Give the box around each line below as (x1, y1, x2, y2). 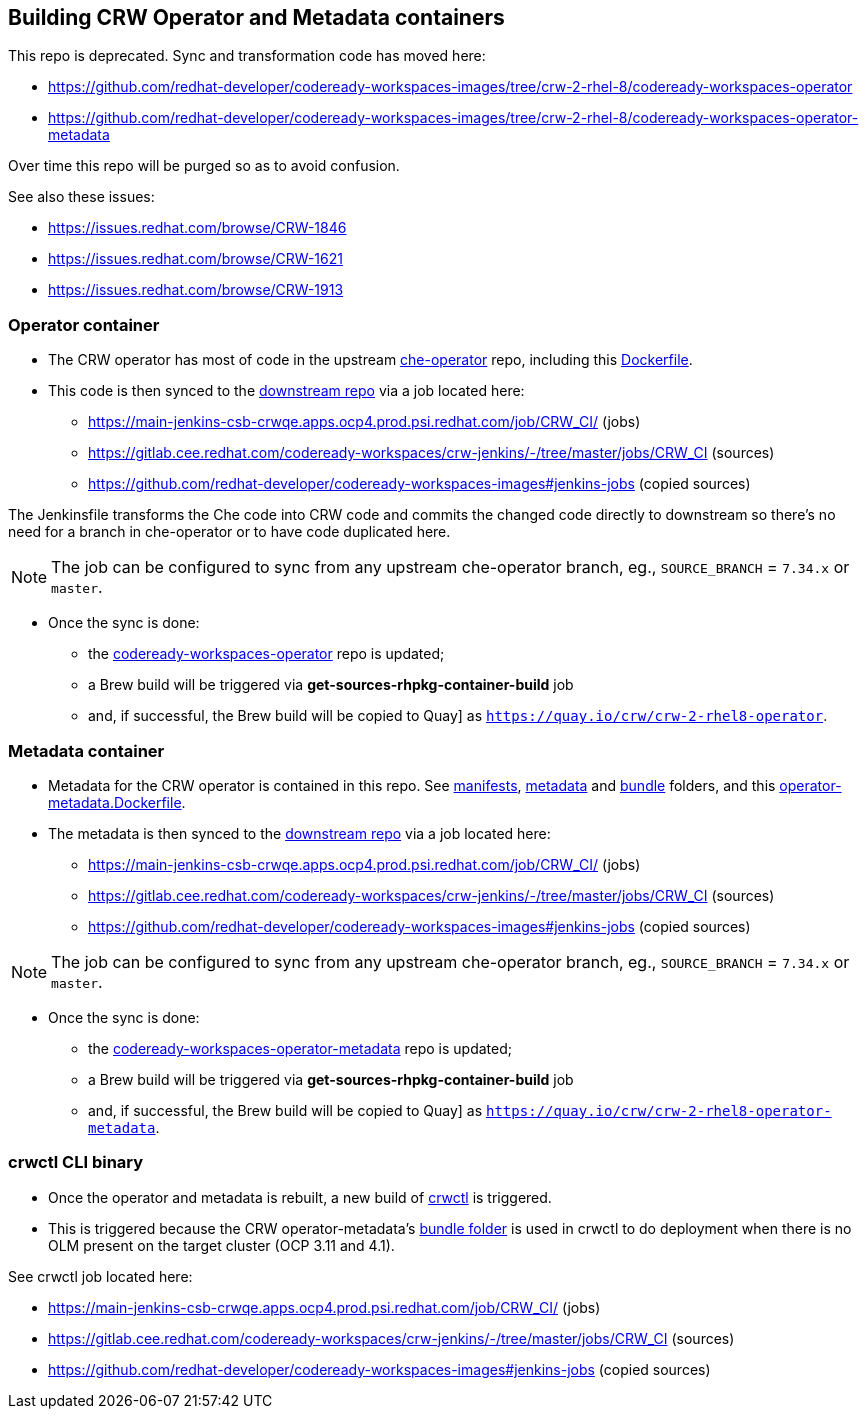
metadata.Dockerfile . (48, 793, 186, 811)
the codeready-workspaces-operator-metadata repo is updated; (88, 1039, 512, 1057)
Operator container (8, 314, 160, 335)
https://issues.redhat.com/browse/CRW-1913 (48, 281, 344, 299)
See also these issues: (8, 188, 155, 206)
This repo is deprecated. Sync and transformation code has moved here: (8, 47, 486, 65)
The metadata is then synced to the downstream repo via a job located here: (48, 824, 551, 842)
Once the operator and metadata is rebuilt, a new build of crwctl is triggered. (48, 1188, 552, 1206)
